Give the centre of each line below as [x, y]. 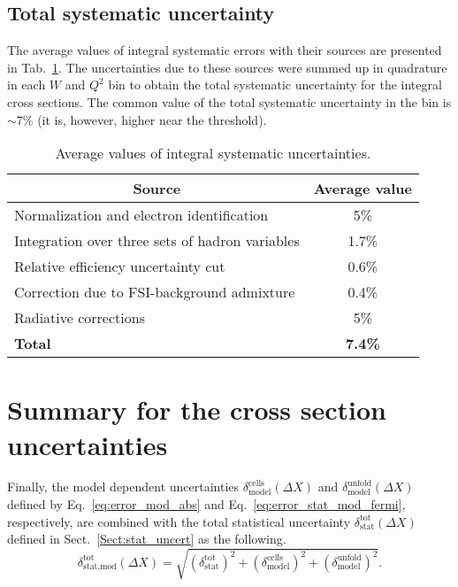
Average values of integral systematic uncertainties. [213, 153]
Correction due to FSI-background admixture [155, 292]
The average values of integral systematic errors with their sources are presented [225, 50]
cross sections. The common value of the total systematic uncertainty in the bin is [229, 101]
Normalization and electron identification [141, 215]
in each [27, 85]
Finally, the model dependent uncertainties [123, 487]
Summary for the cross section [197, 409]
